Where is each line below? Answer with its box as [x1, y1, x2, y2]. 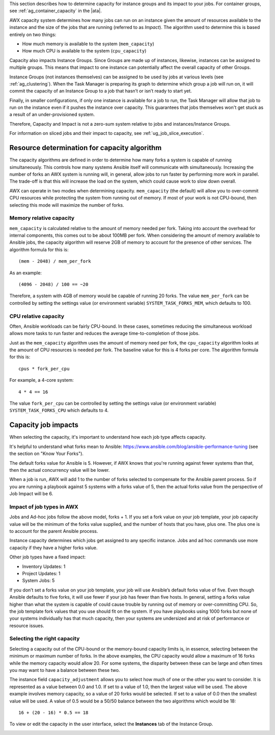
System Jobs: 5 [22, 578, 55, 584]
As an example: [9, 270, 42, 276]
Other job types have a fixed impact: [9, 554, 86, 560]
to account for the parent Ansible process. [9, 528, 98, 534]
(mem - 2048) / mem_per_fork [18, 259, 91, 264]
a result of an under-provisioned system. [9, 111, 95, 118]
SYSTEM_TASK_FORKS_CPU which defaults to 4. [9, 407, 109, 413]
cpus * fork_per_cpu [18, 365, 70, 372]
